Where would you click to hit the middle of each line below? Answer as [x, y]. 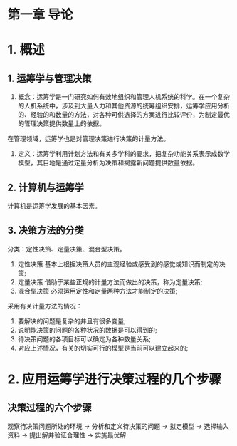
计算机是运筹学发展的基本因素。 [54, 206]
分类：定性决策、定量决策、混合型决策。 [67, 249]
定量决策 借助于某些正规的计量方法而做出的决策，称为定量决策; [110, 281]
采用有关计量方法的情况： [45, 306]
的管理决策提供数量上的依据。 [61, 124]
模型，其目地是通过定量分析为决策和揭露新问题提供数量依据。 [108, 163]
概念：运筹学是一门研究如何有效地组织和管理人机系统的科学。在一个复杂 [123, 97]
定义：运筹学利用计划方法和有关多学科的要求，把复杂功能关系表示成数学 [123, 154]
